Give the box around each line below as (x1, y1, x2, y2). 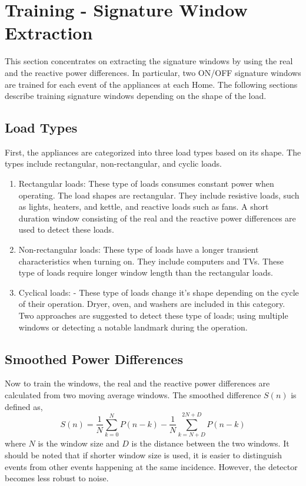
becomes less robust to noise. (5, 472, 109, 484)
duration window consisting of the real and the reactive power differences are (18, 211, 296, 224)
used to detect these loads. (18, 223, 114, 236)
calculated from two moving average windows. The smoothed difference (5, 389, 261, 401)
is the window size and (38, 437, 119, 449)
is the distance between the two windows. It (131, 437, 290, 449)
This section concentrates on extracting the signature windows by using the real (5, 55, 293, 67)
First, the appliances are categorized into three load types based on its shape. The (5, 146, 301, 158)
